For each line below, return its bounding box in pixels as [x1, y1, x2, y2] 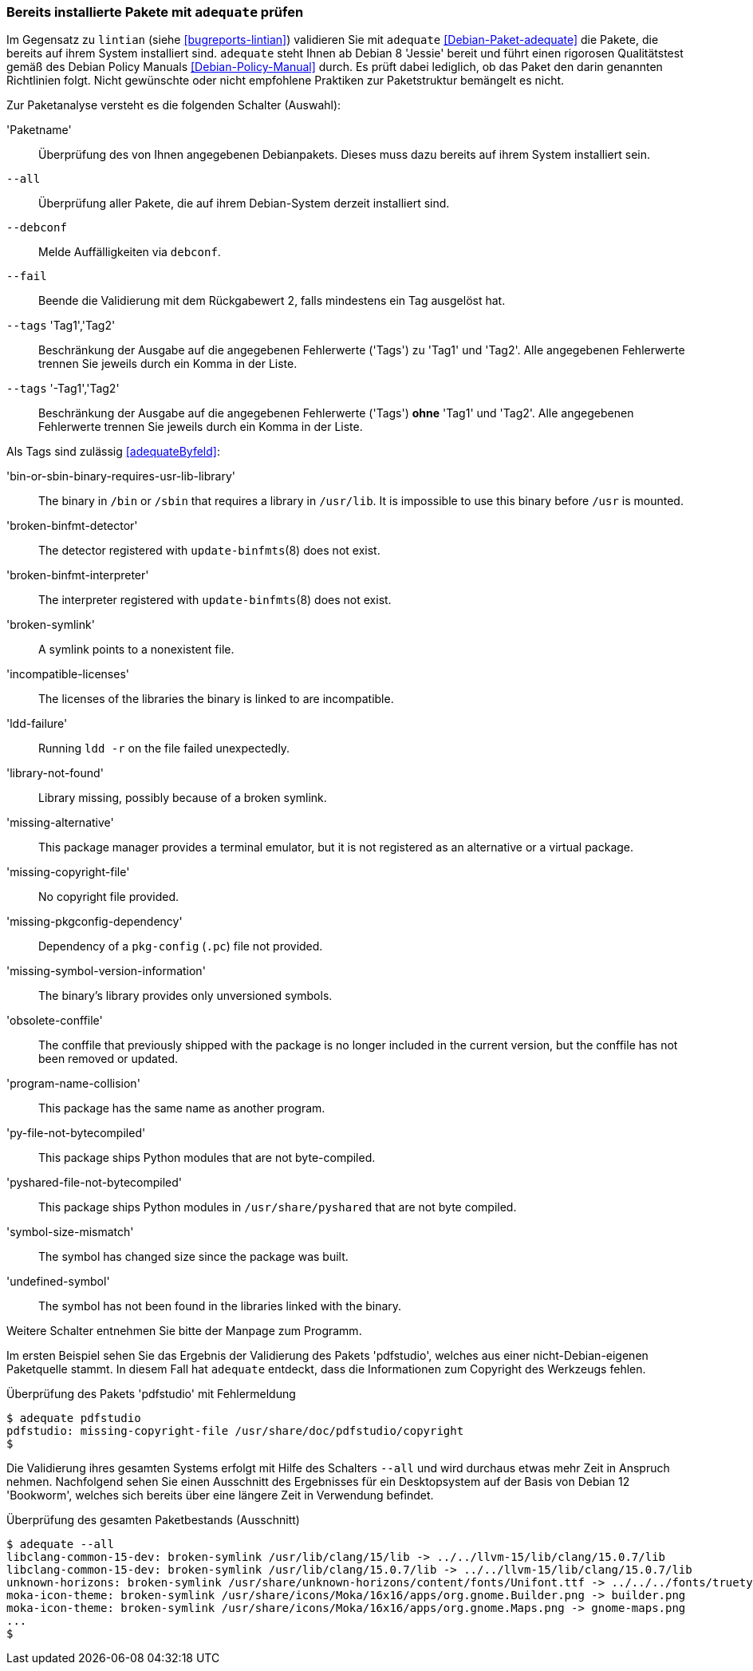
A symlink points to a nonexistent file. [38, 642, 235, 657]
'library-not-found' [6, 766, 104, 780]
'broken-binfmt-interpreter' [6, 568, 149, 583]
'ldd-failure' [6, 717, 68, 731]
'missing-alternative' [6, 816, 114, 830]
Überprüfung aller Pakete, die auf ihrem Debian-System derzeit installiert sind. [38, 196, 450, 211]
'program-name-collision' [6, 1076, 140, 1091]
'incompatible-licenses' [6, 667, 129, 681]
